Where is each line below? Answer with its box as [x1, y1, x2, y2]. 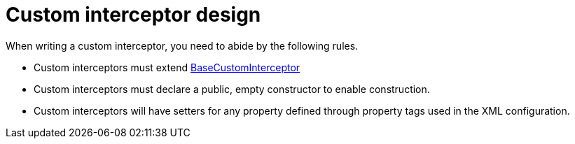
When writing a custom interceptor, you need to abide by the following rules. [6, 39, 359, 52]
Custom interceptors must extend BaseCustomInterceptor [34, 61, 300, 73]
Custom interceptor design [6, 3, 261, 27]
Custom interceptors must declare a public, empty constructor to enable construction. [34, 82, 430, 95]
